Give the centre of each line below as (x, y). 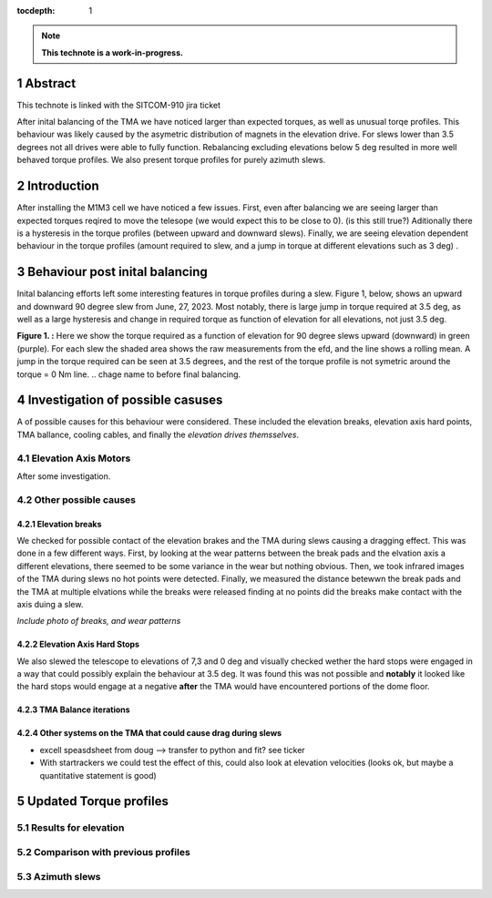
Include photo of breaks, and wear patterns (99, 621)
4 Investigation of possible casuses (120, 400)
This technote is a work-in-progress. (113, 52)
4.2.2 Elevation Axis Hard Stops (78, 644)
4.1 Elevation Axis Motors (74, 458)
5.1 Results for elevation (71, 828)
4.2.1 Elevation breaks (59, 524)
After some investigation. (64, 476)
